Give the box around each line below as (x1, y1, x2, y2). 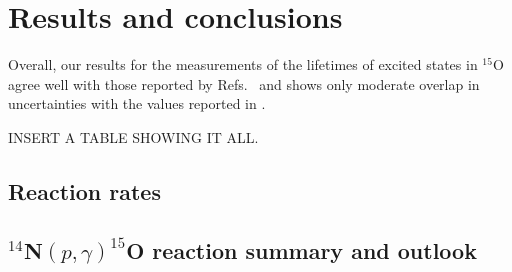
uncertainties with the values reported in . (8, 93, 266, 114)
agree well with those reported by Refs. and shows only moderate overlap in (8, 73, 480, 94)
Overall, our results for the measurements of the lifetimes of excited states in (8, 54, 478, 75)
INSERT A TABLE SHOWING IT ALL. (8, 126, 259, 147)
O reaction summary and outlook (126, 234, 477, 265)
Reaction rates (8, 175, 161, 206)
